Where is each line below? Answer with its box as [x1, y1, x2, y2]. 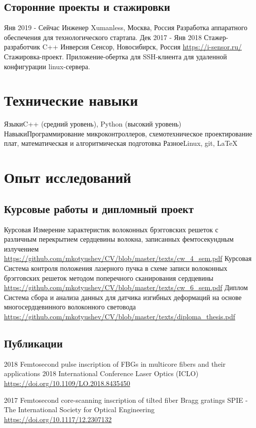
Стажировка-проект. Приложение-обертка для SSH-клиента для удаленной [4, 51, 227, 61]
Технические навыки [4, 90, 138, 110]
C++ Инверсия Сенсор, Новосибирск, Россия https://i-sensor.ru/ [42, 42, 242, 52]
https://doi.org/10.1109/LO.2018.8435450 [4, 378, 130, 388]
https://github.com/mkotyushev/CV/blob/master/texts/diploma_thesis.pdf [4, 311, 235, 321]
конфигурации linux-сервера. [4, 61, 90, 71]
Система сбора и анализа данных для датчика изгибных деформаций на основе [4, 292, 242, 302]
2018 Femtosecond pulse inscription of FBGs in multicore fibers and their [4, 358, 226, 369]
